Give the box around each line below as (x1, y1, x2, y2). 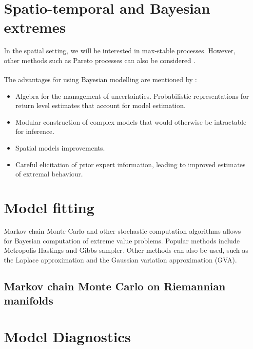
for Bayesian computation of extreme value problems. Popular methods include (4, 235, 240, 245)
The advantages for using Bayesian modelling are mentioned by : (4, 74, 197, 85)
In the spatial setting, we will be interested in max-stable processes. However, (4, 45, 235, 56)
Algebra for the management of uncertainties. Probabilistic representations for (15, 90, 249, 101)
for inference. (15, 126, 55, 136)
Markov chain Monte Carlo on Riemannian (4, 278, 226, 293)
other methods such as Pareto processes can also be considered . (4, 55, 195, 65)
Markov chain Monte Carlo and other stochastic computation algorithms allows (4, 225, 241, 236)
